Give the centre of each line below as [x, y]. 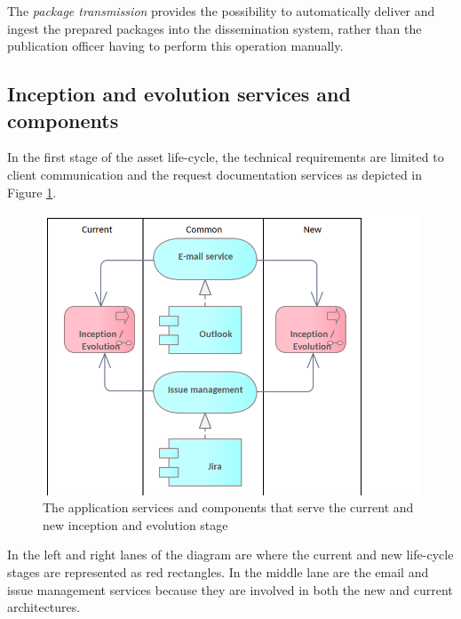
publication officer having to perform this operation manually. [175, 46]
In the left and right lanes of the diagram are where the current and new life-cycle [230, 555]
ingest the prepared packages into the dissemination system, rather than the [215, 28]
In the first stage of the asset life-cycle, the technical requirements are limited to [226, 157]
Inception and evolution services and [179, 94]
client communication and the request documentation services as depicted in [215, 174]
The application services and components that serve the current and [228, 507]
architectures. [44, 607]
